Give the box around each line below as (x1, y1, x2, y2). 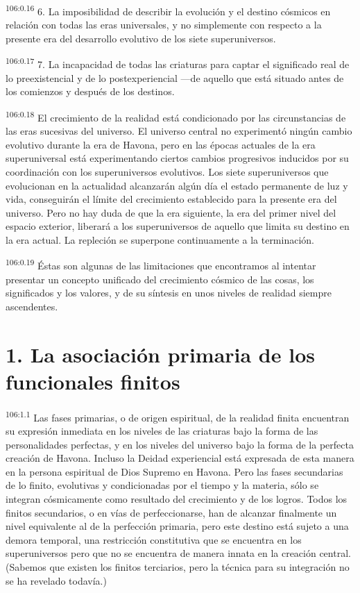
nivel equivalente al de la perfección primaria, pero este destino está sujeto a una (6, 519, 349, 533)
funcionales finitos (6, 367, 180, 395)
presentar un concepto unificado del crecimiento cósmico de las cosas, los (6, 272, 314, 286)
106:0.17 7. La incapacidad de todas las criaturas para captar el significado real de (6, 55, 350, 72)
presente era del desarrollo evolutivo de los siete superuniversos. (6, 31, 276, 45)
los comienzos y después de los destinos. (6, 84, 175, 99)
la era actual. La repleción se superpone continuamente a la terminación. (6, 232, 314, 247)
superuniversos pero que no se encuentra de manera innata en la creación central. (6, 546, 351, 560)
